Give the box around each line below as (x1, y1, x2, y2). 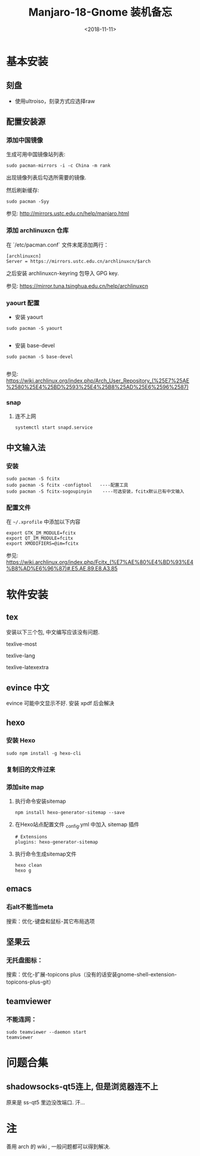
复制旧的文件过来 (6, 765, 56, 773)
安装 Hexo (6, 736, 36, 745)
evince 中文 (6, 682, 50, 693)
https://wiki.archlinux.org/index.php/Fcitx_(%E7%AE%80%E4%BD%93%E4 (6, 559, 194, 566)
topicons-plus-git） (6, 978, 54, 985)
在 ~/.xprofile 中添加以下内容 (6, 518, 81, 526)
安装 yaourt (14, 314, 44, 321)
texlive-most (6, 641, 37, 648)
